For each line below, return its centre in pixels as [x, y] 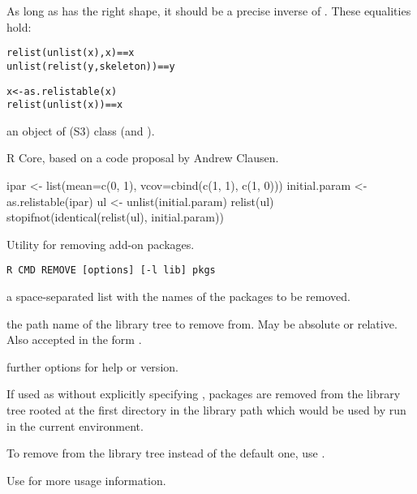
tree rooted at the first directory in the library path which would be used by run [206, 410]
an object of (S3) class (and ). [81, 130]
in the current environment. [75, 425]
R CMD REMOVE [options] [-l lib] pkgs [111, 271]
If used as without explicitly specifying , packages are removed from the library [204, 394]
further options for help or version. [92, 366]
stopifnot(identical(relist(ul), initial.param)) [115, 217]
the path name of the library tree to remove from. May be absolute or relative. [202, 323]
